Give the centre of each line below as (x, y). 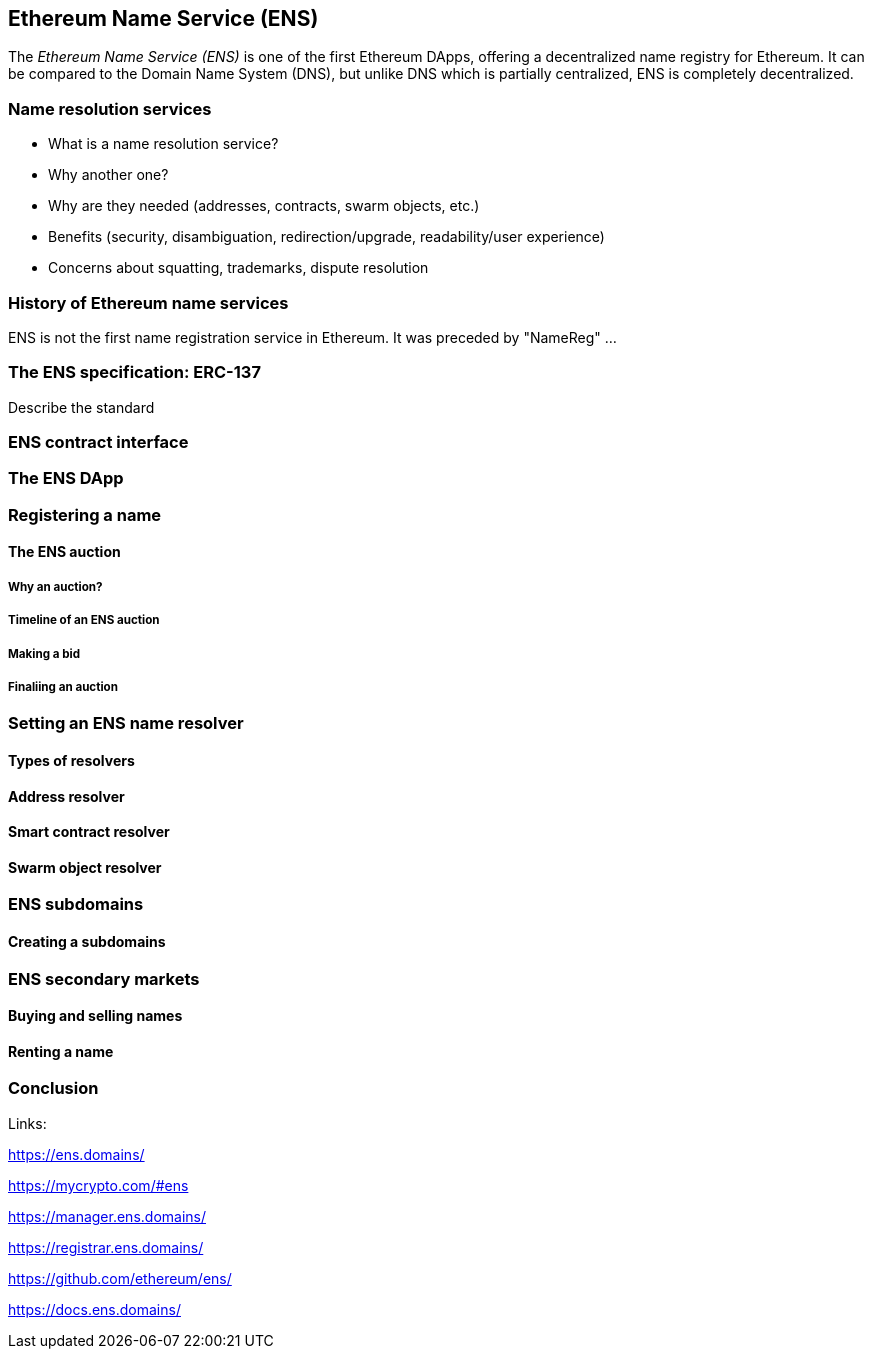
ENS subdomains (76, 904)
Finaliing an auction (63, 686)
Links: (27, 1123)
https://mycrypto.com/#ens (98, 1185)
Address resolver (66, 796)
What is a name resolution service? (163, 144)
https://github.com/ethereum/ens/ (120, 1278)
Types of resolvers (71, 760)
